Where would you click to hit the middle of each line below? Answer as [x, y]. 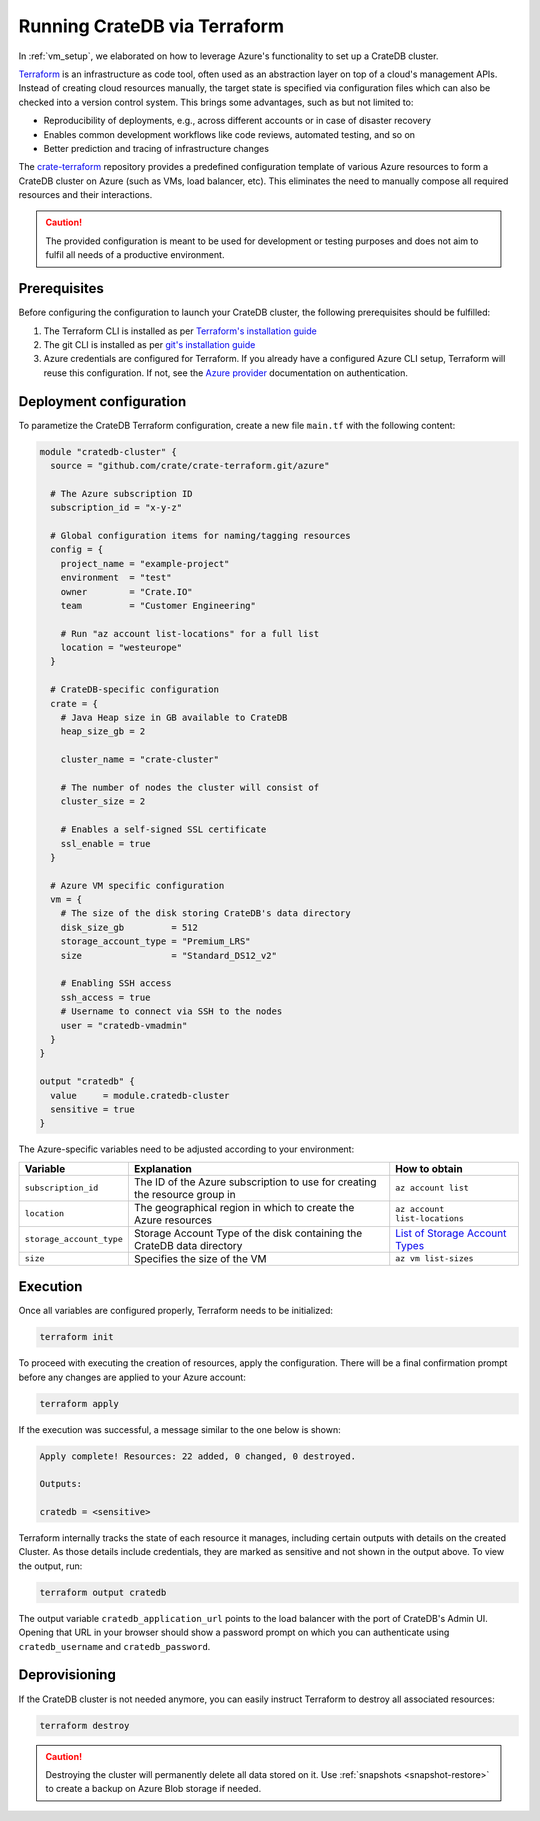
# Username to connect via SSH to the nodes [171, 1011]
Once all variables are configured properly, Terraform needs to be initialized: [176, 1311]
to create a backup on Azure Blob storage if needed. [153, 1789]
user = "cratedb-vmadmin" [124, 1025]
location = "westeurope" [121, 648]
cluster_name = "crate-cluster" [140, 759]
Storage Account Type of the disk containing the [248, 1233]
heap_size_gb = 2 [103, 731]
